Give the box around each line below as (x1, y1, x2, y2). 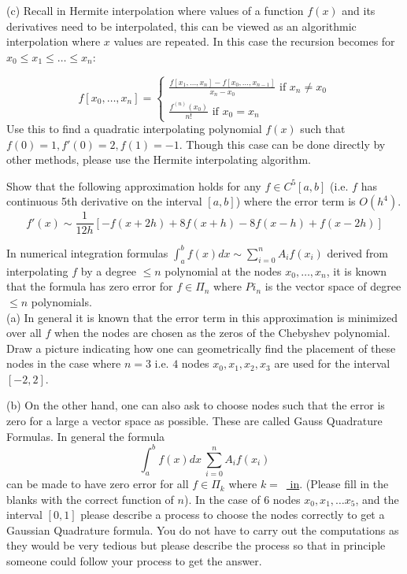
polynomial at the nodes (165, 262, 282, 279)
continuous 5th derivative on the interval (6, 193, 202, 209)
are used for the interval (274, 355, 390, 372)
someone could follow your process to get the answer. (6, 553, 262, 569)
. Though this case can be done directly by (179, 135, 386, 152)
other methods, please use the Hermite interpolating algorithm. (6, 151, 311, 168)
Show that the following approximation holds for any (6, 177, 261, 194)
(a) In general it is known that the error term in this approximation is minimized (6, 309, 398, 325)
